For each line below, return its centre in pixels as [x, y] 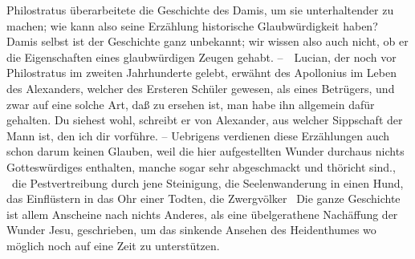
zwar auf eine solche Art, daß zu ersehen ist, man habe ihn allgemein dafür [191, 104]
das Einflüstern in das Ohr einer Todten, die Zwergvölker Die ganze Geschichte [203, 198]
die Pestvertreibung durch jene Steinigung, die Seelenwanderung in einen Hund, [207, 182]
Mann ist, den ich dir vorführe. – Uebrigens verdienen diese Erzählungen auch [198, 135]
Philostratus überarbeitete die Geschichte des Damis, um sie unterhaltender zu [200, 10]
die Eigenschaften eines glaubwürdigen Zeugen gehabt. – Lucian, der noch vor [201, 57]
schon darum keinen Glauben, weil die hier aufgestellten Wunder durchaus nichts [205, 151]
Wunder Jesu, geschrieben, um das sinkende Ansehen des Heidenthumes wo [191, 230]
